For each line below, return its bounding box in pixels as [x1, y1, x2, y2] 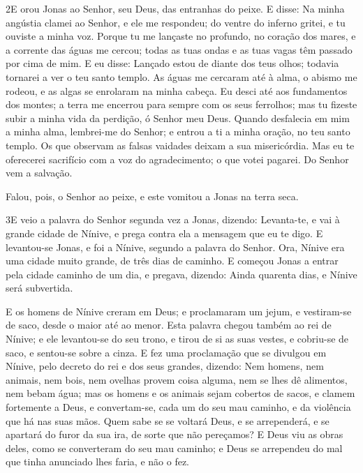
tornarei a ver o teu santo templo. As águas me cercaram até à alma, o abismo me [6, 69, 357, 84]
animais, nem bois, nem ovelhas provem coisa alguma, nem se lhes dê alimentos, [6, 372, 348, 386]
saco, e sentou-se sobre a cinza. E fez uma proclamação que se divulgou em [6, 345, 327, 359]
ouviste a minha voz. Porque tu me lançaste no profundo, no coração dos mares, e [6, 29, 356, 43]
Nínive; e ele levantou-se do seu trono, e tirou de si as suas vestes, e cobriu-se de [6, 331, 349, 346]
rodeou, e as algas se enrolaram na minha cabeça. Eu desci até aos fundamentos [6, 83, 348, 98]
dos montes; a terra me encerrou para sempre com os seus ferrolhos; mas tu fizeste [6, 97, 357, 112]
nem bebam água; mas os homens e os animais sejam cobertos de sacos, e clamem [6, 386, 355, 400]
